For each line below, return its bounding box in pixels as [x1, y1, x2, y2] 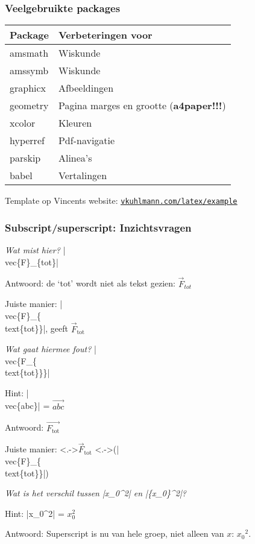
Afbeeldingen [58, 81, 114, 95]
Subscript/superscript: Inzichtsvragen [5, 220, 192, 235]
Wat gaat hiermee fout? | [5, 343, 96, 355]
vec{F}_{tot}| [5, 255, 58, 268]
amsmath [10, 46, 49, 60]
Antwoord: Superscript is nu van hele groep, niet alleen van [5, 527, 224, 540]
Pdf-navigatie [58, 133, 115, 148]
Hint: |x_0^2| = [5, 507, 65, 519]
